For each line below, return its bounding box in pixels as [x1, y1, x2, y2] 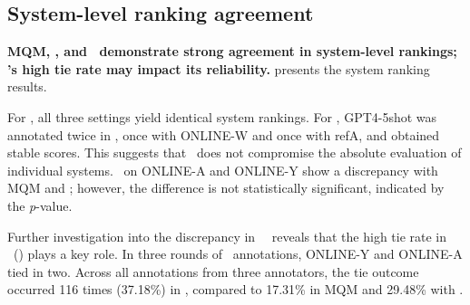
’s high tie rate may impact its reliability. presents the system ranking [7, 59, 430, 78]
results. [7, 77, 47, 96]
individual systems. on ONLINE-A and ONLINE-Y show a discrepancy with [7, 160, 438, 179]
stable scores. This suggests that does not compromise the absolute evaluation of [7, 143, 462, 162]
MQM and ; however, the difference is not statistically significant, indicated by [7, 178, 445, 197]
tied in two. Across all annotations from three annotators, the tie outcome [7, 262, 419, 281]
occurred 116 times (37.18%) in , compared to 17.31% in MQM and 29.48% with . [7, 280, 464, 299]
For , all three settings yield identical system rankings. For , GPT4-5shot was [7, 107, 437, 126]
